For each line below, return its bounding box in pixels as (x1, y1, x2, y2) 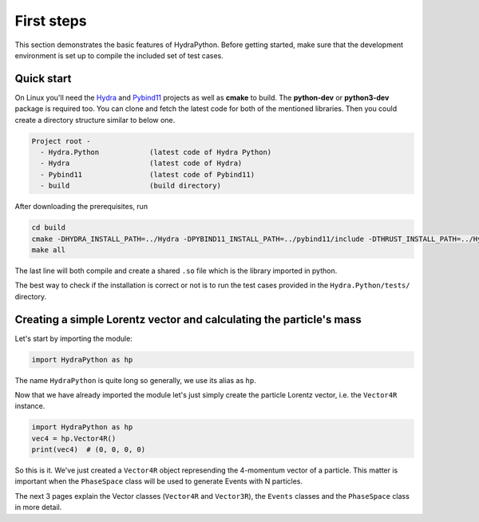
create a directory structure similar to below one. (14, 115, 176, 125)
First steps (14, 12, 87, 30)
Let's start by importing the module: (14, 334, 133, 343)
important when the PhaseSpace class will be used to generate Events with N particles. (14, 477, 303, 486)
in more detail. (14, 503, 62, 512)
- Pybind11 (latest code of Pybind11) (40, 170, 255, 179)
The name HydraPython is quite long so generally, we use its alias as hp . (14, 375, 256, 385)
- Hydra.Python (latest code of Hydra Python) (40, 148, 272, 156)
